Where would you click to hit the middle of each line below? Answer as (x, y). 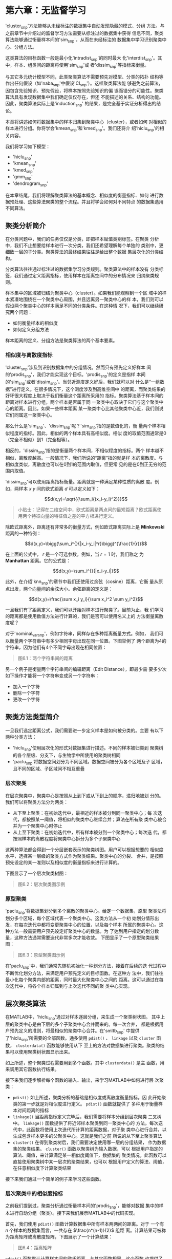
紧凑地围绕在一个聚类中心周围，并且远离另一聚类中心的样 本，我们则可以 (87, 299)
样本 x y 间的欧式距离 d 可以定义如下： (59, 489)
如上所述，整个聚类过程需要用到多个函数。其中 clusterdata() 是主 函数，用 (85, 1063)
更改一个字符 (26, 699)
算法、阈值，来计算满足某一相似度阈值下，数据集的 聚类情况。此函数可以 (90, 1155)
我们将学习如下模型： (28, 146)
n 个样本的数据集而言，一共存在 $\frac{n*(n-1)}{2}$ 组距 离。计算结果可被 (83, 1230)
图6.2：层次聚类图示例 (41, 884)
